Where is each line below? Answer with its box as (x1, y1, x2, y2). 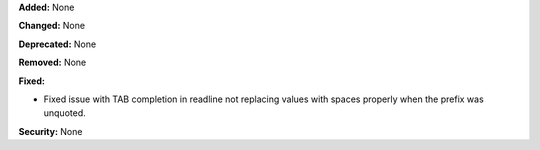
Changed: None (18, 20, 85, 32)
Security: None (18, 125, 83, 137)
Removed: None (18, 56, 87, 69)
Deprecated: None (18, 38, 97, 50)
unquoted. (43, 107, 87, 119)
